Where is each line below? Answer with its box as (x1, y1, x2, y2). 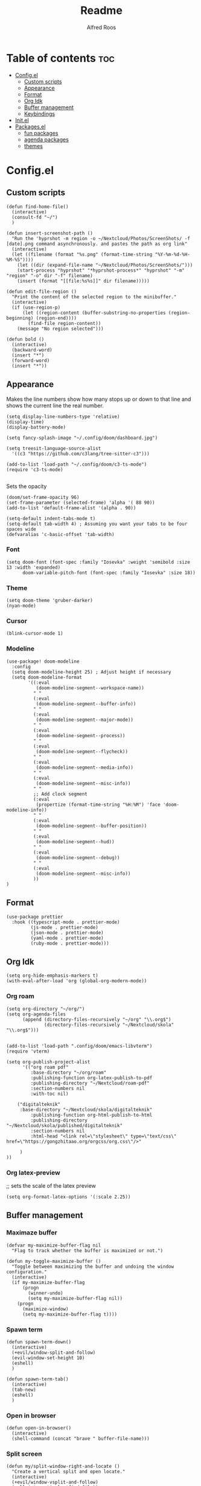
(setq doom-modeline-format (11, 674, 83, 680)
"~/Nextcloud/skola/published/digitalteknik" (6, 1122, 123, 1128)
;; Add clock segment (33, 791, 88, 797)
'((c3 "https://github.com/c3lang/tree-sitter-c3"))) (11, 450, 150, 457)
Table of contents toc (6, 51, 115, 65)
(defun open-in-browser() (6, 1425, 71, 1431)
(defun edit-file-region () (6, 289, 77, 295)
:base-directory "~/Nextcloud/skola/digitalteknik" (19, 1106, 153, 1113)
